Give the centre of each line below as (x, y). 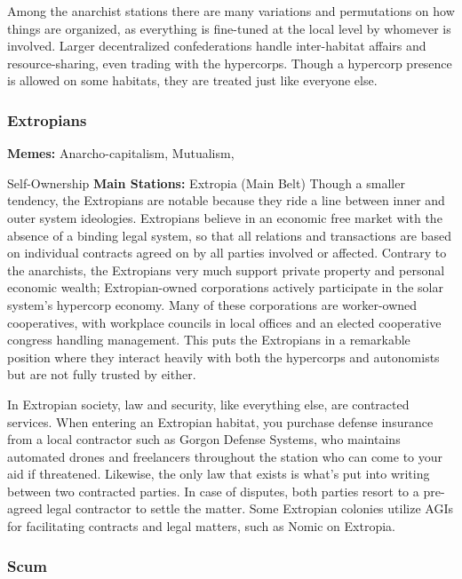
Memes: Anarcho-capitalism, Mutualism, (121, 153)
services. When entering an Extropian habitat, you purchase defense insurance (220, 421)
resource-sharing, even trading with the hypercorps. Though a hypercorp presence (230, 63)
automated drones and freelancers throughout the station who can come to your (225, 456)
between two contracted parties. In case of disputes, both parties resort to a (213, 491)
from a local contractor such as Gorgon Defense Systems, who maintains (204, 439)
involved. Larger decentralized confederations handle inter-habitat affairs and (217, 46)
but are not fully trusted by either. (102, 374)
